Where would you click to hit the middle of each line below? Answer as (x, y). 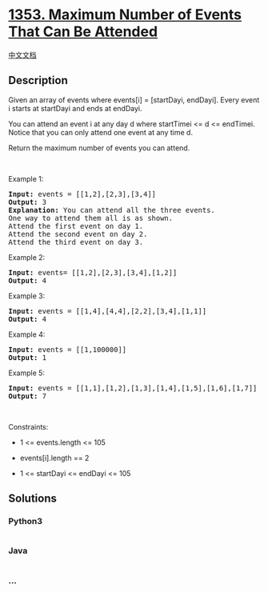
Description (38, 80)
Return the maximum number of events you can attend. (99, 148)
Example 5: (27, 373)
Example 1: (26, 178)
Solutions (33, 499)
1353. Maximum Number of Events (125, 15)
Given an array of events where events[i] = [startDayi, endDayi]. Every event (134, 100)
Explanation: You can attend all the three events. (112, 210)
